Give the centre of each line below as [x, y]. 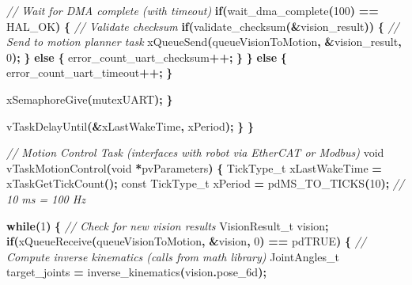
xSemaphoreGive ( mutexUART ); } [90, 99]
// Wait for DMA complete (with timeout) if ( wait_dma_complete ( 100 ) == [193, 10]
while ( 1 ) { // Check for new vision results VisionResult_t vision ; [168, 225]
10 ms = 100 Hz [46, 198]
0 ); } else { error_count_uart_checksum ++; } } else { [147, 57]
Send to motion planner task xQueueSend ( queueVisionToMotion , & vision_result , [204, 42]
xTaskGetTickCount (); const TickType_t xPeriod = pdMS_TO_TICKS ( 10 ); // [206, 183]
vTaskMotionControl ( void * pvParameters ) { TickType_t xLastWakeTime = [194, 167]
